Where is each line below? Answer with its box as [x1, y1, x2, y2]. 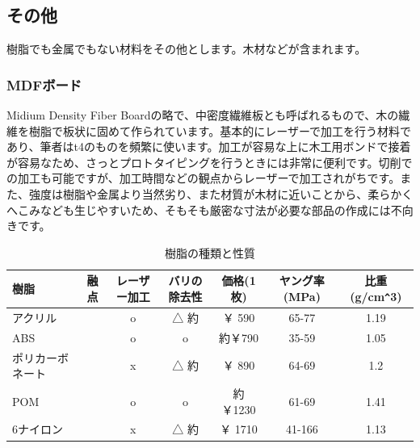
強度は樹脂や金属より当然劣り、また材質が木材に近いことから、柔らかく [28, 185, 414, 202]
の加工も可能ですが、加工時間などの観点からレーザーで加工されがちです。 [6, 170, 401, 186]
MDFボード [6, 74, 82, 94]
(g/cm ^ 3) [350, 287, 402, 304]
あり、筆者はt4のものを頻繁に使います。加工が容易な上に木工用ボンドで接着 [6, 138, 411, 155]
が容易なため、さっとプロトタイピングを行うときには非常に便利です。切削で [6, 153, 413, 170]
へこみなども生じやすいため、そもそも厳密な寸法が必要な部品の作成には [6, 201, 391, 218]
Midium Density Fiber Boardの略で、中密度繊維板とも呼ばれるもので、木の [6, 107, 399, 124]
